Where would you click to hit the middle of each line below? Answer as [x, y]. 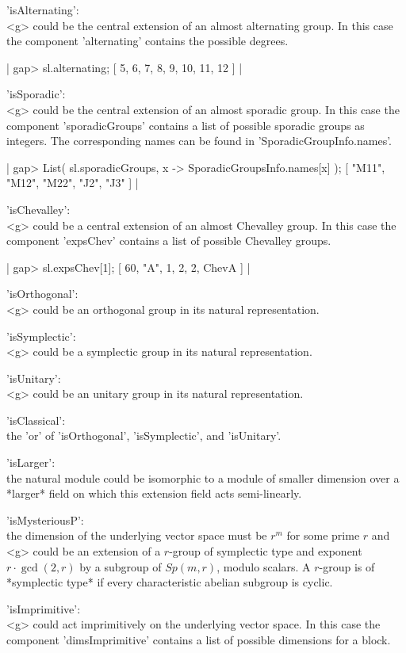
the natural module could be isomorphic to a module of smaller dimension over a [203, 477]
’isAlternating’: [43, 10]
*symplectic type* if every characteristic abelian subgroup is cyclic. [170, 582]
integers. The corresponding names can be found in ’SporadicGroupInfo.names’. [199, 141]
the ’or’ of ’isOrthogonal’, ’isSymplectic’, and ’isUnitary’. [144, 435]
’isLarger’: [31, 462]
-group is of [347, 566]
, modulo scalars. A [264, 566]
